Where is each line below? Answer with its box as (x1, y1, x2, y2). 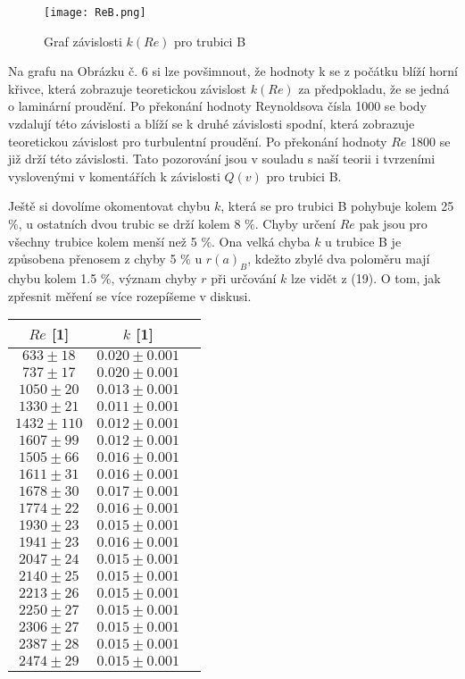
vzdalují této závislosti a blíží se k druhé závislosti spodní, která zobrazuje (8, 114, 415, 133)
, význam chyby (111, 268, 197, 287)
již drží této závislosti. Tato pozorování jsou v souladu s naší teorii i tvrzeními (8, 149, 436, 168)
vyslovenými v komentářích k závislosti (8, 166, 220, 185)
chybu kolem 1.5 (8, 268, 97, 287)
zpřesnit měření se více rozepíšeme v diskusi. (8, 286, 252, 305)
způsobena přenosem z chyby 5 (8, 249, 177, 268)
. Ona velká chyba (212, 231, 311, 250)
